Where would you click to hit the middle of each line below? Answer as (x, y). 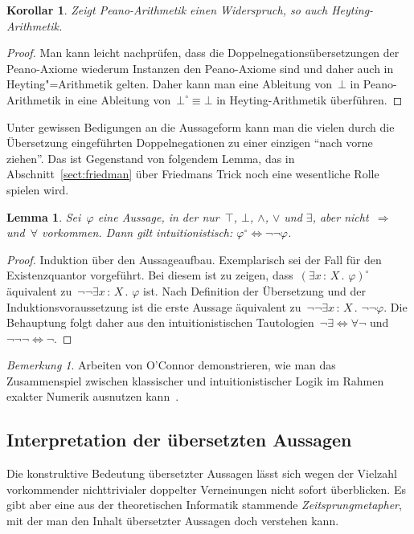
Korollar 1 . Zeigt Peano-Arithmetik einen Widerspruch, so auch (167, 10)
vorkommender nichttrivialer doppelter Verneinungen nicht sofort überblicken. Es (206, 489)
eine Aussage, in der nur (158, 216)
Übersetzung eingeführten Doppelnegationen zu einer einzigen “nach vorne (190, 143)
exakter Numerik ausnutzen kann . (93, 396)
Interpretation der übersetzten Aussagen (179, 440)
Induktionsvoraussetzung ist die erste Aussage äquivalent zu (154, 306)
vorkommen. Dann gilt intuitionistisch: (137, 232)
